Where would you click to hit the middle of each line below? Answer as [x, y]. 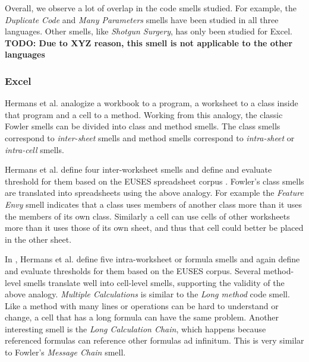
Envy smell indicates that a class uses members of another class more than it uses [154, 204]
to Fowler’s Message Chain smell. [65, 352]
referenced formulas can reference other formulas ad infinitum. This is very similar [154, 340]
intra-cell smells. [34, 149]
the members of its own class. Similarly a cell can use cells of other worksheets [147, 216]
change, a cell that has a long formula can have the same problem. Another [142, 317]
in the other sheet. [38, 239]
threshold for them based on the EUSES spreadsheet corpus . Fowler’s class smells [154, 181]
